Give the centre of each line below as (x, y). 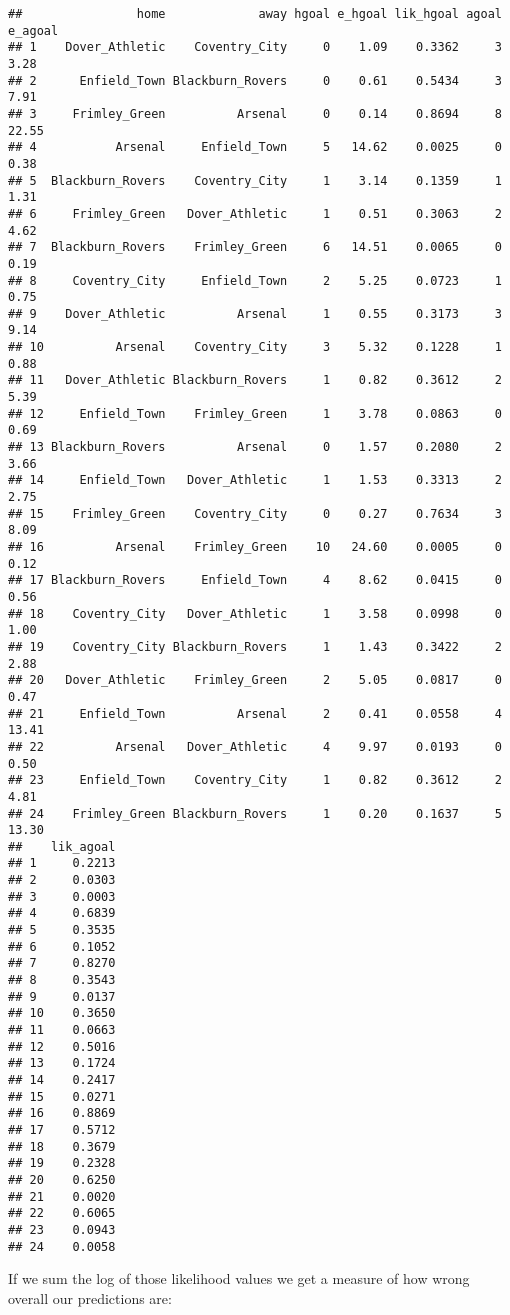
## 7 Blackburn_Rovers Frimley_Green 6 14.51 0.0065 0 (255, 247)
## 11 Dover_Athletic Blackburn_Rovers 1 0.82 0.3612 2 (255, 380)
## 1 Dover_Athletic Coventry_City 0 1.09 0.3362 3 (255, 47)
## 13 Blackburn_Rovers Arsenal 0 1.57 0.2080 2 (255, 447)
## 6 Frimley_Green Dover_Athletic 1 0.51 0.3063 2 (255, 213)
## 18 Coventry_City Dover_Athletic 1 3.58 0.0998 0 (255, 613)
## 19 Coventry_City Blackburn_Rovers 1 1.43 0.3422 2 (255, 646)
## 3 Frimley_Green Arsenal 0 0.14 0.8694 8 (255, 113)
